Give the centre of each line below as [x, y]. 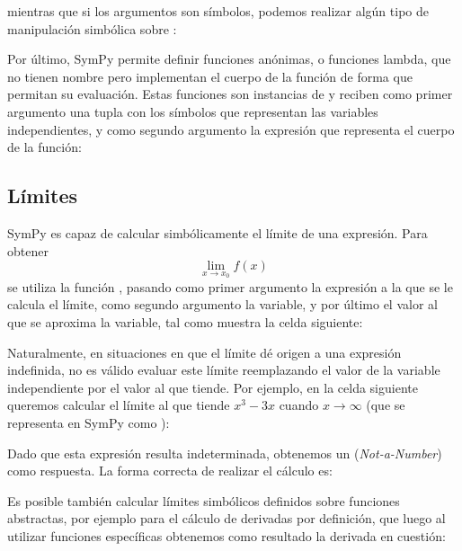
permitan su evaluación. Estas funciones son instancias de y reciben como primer [230, 94]
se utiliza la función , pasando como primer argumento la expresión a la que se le [230, 286]
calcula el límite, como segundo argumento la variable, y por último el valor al [222, 304]
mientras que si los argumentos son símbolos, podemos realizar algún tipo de [218, 11]
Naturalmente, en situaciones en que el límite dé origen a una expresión [204, 352]
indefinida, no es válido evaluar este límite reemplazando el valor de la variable [224, 370]
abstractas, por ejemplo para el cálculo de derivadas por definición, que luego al [227, 518]
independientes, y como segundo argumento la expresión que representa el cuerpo [231, 129]
